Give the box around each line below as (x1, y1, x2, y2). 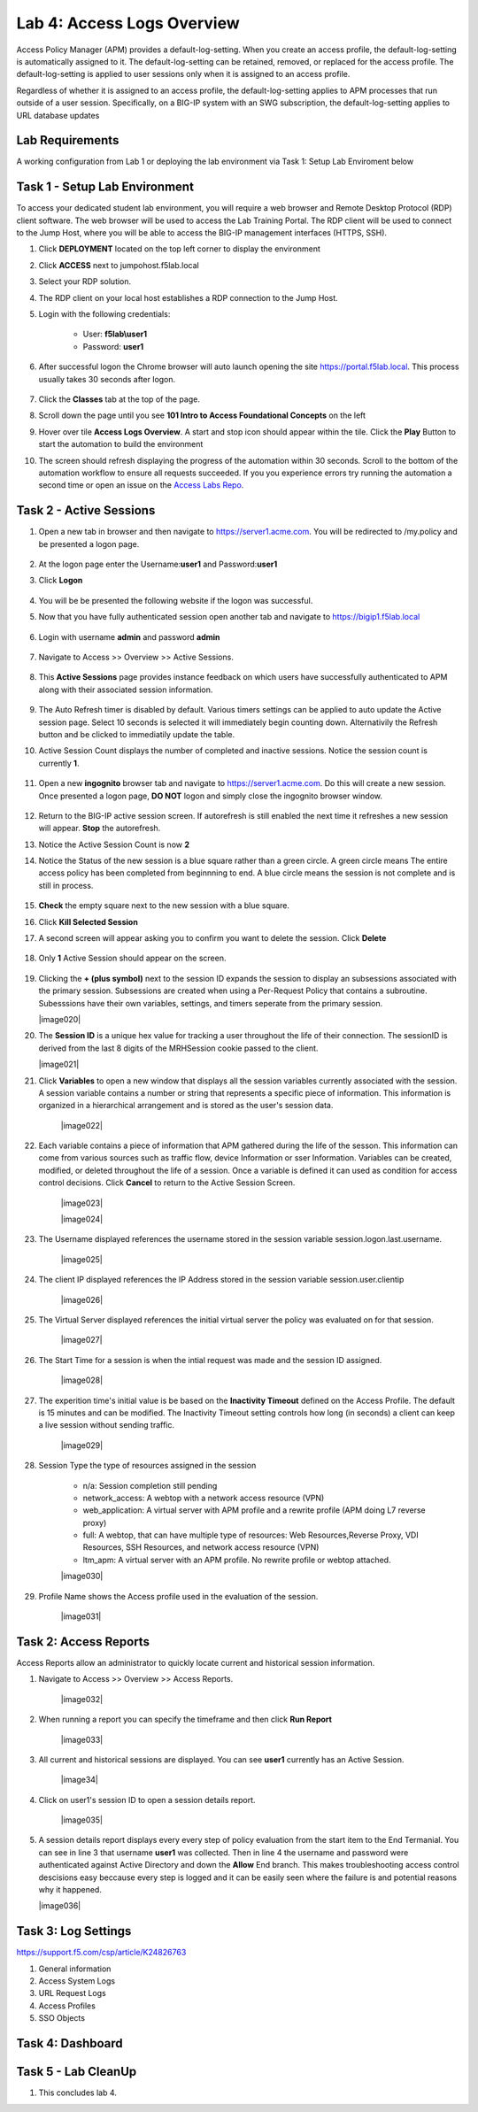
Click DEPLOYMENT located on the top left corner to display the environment (38, 243, 320, 254)
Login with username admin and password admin (38, 631, 220, 642)
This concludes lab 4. (38, 2087, 117, 2098)
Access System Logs (38, 1976, 115, 1986)
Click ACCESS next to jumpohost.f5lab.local (38, 259, 199, 270)
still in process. (38, 880, 94, 890)
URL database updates (16, 110, 100, 120)
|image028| (60, 1375, 104, 1385)
